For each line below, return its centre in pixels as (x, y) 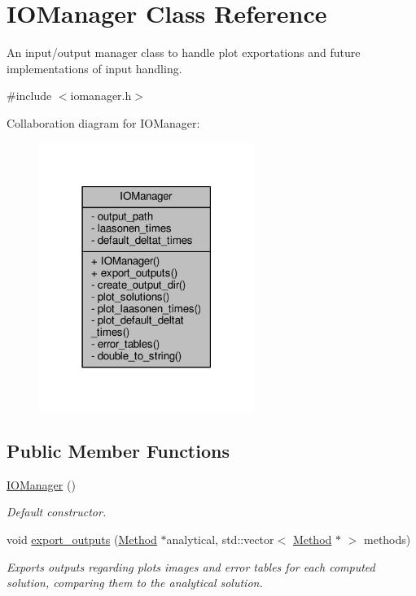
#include (29, 96)
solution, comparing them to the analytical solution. (135, 583)
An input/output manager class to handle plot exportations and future (184, 52)
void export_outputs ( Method (82, 539)
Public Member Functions (118, 450)
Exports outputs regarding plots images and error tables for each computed (191, 566)
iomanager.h (101, 96)
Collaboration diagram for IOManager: (103, 122)
